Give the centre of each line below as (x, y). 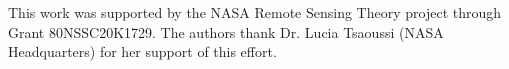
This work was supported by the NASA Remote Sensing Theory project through (255, 12)
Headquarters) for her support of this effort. (142, 51)
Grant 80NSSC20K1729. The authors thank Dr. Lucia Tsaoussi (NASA (226, 31)
